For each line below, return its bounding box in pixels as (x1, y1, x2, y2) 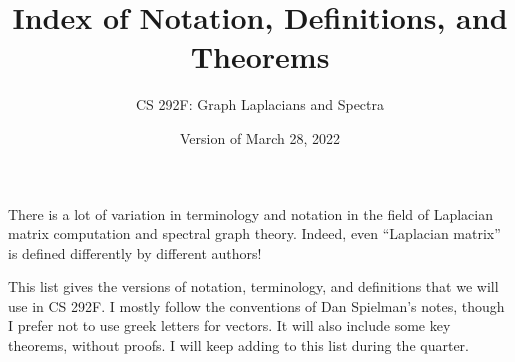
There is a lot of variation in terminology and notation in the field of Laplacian (8, 203, 493, 224)
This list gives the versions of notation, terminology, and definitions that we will (8, 276, 499, 297)
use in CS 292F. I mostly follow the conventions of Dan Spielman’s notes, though (8, 295, 505, 316)
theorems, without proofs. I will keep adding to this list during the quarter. (8, 335, 469, 356)
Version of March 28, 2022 (180, 127, 340, 148)
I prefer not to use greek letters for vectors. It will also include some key (8, 315, 451, 336)
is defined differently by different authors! (8, 242, 262, 263)
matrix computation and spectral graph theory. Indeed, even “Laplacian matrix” (8, 223, 501, 244)
